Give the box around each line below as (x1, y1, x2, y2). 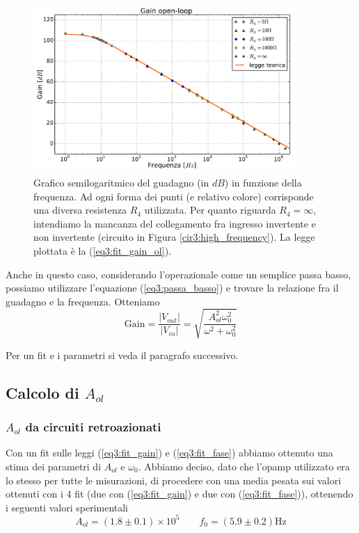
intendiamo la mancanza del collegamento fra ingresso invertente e (33, 216, 316, 230)
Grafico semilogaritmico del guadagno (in (33, 175, 209, 189)
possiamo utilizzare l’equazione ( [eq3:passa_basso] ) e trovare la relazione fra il (6, 280, 339, 295)
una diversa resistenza (33, 202, 127, 217)
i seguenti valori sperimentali (6, 500, 129, 514)
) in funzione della (224, 175, 302, 189)
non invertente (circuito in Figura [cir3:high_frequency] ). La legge (33, 230, 315, 244)
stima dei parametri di (6, 459, 102, 474)
